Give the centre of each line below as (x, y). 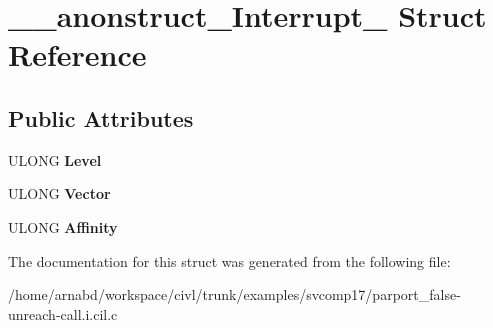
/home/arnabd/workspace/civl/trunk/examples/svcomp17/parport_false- (234, 294)
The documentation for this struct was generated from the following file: (229, 260)
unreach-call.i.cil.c (63, 313)
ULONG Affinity (63, 226)
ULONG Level (55, 159)
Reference (77, 54)
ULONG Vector (59, 193)
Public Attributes (101, 117)
